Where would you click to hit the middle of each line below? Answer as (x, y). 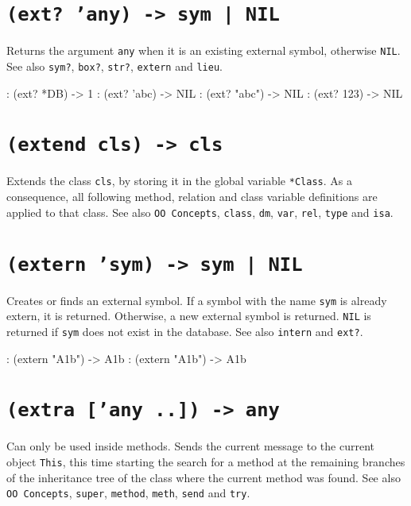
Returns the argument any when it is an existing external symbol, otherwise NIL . (204, 50)
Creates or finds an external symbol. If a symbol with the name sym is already (197, 300)
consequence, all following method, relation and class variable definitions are (192, 197)
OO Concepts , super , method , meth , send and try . (128, 493)
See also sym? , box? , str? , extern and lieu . (114, 66)
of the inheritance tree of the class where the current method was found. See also (204, 477)
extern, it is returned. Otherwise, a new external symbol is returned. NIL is (189, 316)
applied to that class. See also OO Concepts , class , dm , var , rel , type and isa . (200, 212)
